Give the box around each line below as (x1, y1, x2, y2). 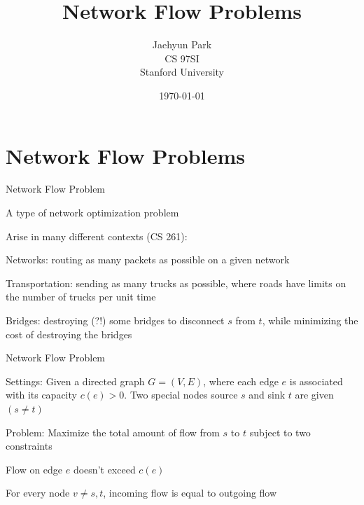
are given (295, 387, 334, 402)
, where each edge (203, 373, 279, 388)
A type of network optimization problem (6, 205, 179, 220)
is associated (289, 373, 343, 388)
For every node (6, 485, 70, 500)
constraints (6, 438, 52, 453)
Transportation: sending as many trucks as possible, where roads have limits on (6, 275, 346, 290)
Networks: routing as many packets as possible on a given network (6, 252, 290, 267)
